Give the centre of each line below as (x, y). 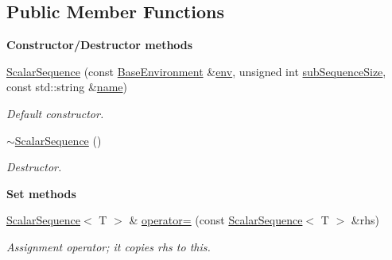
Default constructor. (55, 113)
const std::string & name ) (67, 87)
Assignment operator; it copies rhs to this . (109, 246)
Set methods (41, 193)
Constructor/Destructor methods (100, 45)
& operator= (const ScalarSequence (216, 220)
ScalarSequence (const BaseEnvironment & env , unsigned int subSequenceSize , (196, 71)
